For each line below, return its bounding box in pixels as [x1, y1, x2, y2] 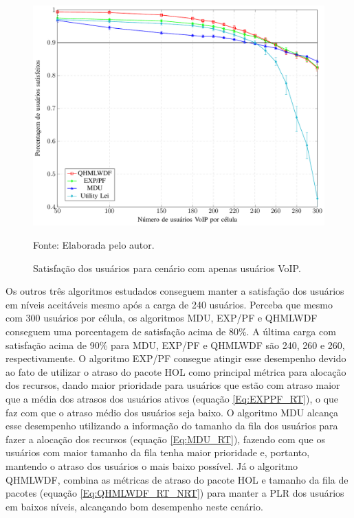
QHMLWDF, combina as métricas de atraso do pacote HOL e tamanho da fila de [5, 472, 349, 486]
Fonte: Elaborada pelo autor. [33, 238, 155, 252]
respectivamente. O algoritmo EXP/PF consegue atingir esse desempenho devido [5, 351, 346, 365]
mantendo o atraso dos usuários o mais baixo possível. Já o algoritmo [5, 458, 298, 473]
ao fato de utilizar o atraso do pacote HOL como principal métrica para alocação [5, 364, 346, 379]
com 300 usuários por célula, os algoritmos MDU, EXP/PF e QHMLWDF [5, 311, 318, 325]
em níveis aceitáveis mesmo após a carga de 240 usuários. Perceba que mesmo [5, 297, 333, 311]
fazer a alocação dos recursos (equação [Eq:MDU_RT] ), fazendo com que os [5, 431, 325, 446]
